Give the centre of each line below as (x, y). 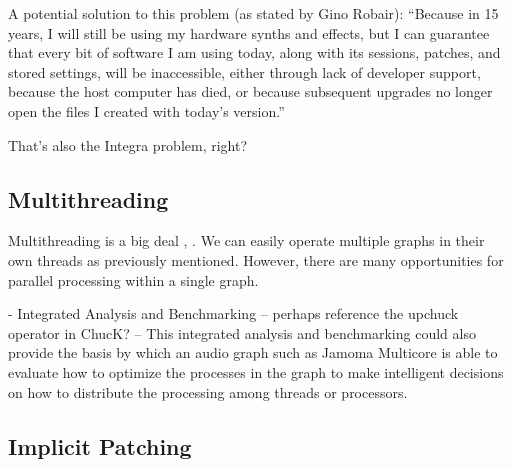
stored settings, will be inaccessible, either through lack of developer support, (244, 71)
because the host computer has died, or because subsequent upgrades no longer (250, 91)
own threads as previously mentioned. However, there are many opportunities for (256, 259)
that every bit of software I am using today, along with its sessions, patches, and (254, 52)
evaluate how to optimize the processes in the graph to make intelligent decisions (256, 371)
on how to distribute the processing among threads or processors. (208, 391)
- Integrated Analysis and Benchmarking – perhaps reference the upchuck (233, 313)
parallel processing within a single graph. (133, 279)
